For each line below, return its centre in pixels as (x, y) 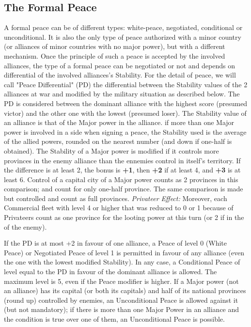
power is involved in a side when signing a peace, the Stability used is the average (125, 132)
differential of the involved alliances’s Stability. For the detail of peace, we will (120, 75)
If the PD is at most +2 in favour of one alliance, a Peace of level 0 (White (116, 243)
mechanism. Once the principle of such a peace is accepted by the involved (115, 55)
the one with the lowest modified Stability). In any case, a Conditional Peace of (122, 262)
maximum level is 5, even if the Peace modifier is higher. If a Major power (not (121, 281)
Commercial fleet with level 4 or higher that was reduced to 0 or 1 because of (119, 208)
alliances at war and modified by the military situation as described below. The (122, 94)
